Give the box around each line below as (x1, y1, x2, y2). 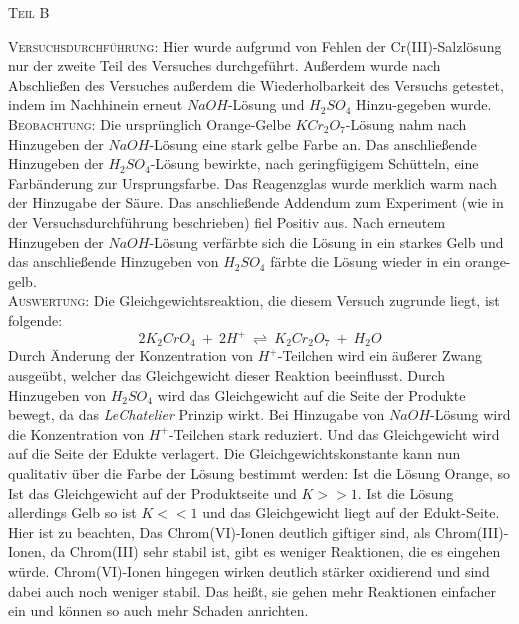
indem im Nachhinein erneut (8, 94, 183, 115)
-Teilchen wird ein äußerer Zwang (277, 345, 482, 366)
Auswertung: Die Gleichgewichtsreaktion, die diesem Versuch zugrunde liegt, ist (8, 290, 500, 311)
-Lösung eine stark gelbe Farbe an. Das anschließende (149, 133, 477, 154)
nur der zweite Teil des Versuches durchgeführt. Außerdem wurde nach (8, 55, 441, 76)
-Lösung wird (430, 404, 511, 425)
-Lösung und (227, 94, 305, 115)
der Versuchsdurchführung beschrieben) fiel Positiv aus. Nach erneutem (8, 211, 446, 232)
